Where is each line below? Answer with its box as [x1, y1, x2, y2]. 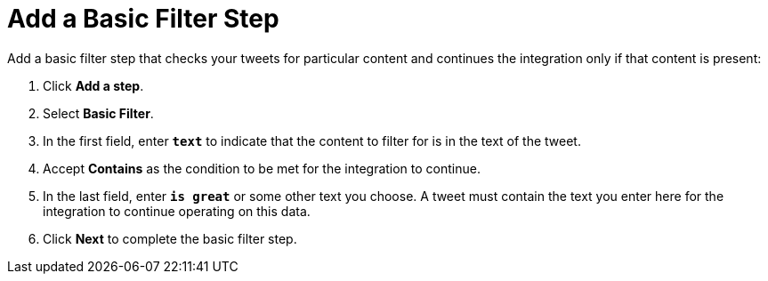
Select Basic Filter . [43, 105, 154, 121]
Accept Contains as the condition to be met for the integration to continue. [43, 160, 481, 176]
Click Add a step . [43, 77, 144, 93]
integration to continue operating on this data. [43, 203, 311, 219]
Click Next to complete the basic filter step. [43, 230, 297, 246]
